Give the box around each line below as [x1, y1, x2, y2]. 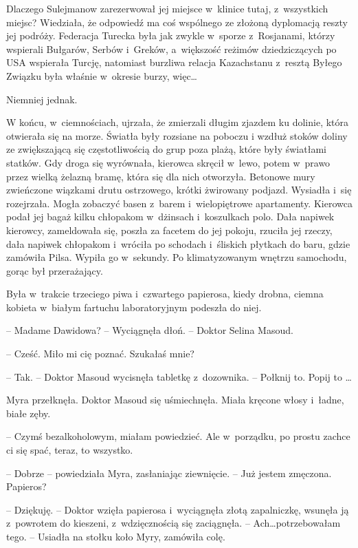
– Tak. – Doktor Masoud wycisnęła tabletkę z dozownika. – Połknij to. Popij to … [6, 369, 352, 383]
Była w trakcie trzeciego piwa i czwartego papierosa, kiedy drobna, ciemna [6, 286, 324, 301]
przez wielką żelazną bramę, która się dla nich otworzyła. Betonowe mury [6, 169, 315, 183]
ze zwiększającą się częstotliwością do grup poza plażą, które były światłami [6, 142, 326, 156]
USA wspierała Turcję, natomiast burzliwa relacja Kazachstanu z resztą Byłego [6, 55, 342, 70]
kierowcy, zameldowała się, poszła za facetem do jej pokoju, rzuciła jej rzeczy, [6, 222, 333, 237]
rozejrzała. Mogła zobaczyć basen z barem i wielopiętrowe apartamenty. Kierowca [6, 196, 353, 210]
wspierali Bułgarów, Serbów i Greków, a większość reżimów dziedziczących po [6, 41, 337, 56]
